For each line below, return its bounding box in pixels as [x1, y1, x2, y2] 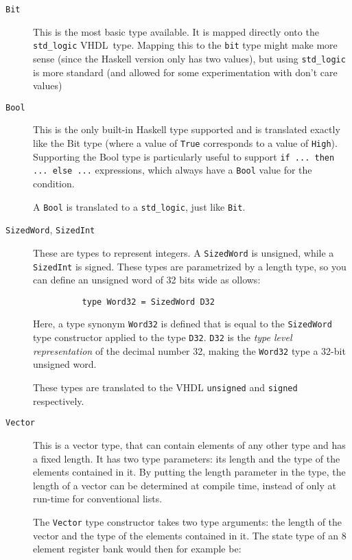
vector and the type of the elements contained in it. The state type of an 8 [33, 528, 347, 542]
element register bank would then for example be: [33, 541, 242, 556]
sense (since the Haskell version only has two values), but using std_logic [33, 51, 346, 65]
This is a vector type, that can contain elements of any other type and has [33, 437, 346, 452]
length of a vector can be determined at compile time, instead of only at [33, 478, 336, 492]
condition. [33, 176, 75, 190]
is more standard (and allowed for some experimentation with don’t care [33, 65, 338, 79]
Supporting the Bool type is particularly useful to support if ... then [33, 149, 335, 163]
